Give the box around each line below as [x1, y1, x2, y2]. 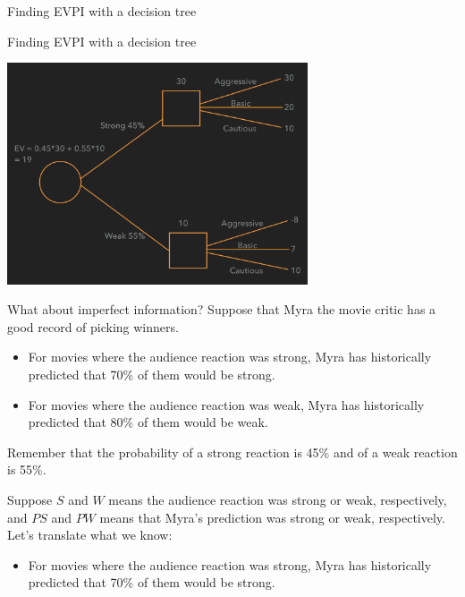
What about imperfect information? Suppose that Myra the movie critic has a [7, 300, 436, 319]
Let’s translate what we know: [7, 525, 173, 544]
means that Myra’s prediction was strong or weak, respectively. [99, 507, 445, 526]
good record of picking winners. [7, 317, 179, 336]
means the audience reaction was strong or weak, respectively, [108, 490, 447, 508]
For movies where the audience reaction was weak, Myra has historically [28, 395, 425, 414]
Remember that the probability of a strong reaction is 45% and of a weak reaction [7, 442, 458, 461]
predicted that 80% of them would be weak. [28, 413, 268, 431]
